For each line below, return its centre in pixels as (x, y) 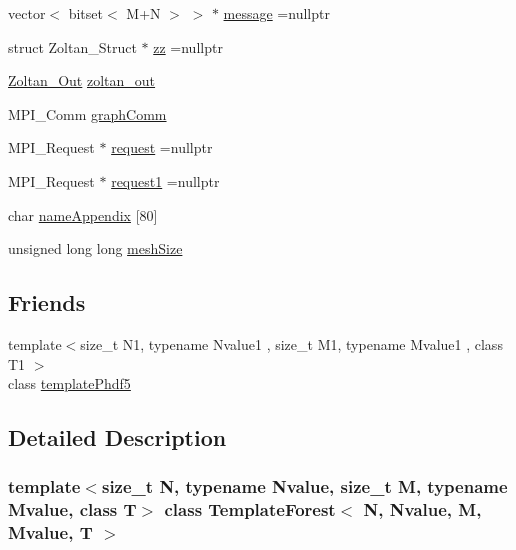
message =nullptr (276, 13)
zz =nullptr (188, 46)
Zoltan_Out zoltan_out (82, 80)
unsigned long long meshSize (95, 248)
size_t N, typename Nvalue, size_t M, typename (304, 486)
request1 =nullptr (165, 180)
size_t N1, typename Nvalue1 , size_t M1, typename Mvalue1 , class (291, 343)
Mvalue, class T (72, 509)
